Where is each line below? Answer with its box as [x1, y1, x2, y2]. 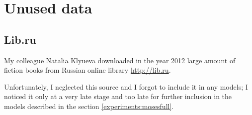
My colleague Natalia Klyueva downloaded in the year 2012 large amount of [4, 55, 236, 65]
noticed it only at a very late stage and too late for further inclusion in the [4, 91, 232, 102]
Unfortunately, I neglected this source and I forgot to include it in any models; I [4, 81, 248, 92]
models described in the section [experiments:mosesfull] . [4, 101, 174, 111]
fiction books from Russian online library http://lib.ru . [4, 65, 171, 75]
